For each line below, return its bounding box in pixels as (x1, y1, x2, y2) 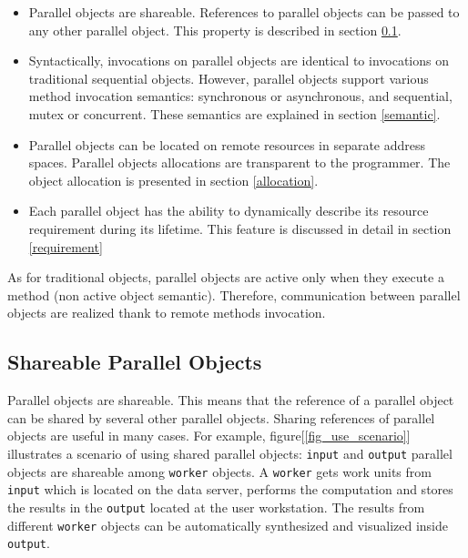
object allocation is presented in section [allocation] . (28, 170, 319, 189)
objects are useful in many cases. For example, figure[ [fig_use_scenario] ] (7, 426, 411, 445)
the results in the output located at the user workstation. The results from (7, 497, 425, 516)
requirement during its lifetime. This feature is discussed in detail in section (28, 218, 452, 238)
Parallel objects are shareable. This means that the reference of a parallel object (7, 391, 454, 410)
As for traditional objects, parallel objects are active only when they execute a (7, 268, 444, 287)
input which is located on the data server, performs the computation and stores (7, 480, 453, 499)
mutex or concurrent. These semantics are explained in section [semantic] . (28, 104, 441, 123)
